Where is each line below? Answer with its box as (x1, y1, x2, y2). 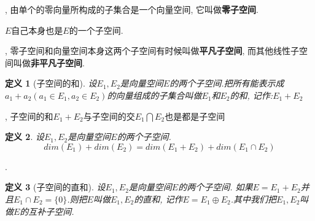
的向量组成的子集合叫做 (107, 88, 202, 101)
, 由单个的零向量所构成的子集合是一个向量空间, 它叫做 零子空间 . (5, 3, 259, 15)
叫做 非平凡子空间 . (13, 56, 85, 69)
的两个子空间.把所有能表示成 (169, 77, 284, 90)
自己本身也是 (11, 23, 63, 36)
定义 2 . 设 (5, 130, 44, 143)
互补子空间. (28, 204, 74, 217)
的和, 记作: (230, 88, 273, 101)
